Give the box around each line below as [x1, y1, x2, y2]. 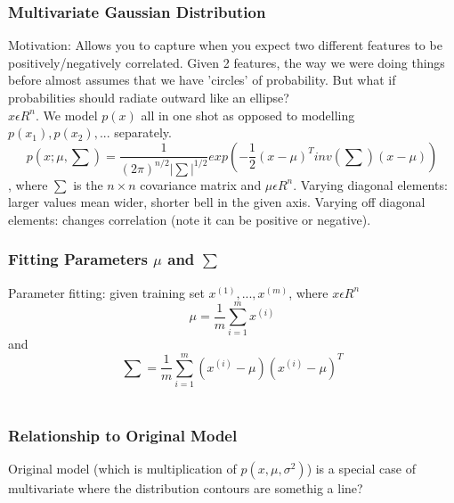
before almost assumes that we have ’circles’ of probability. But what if [8, 70, 396, 89]
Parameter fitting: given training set [8, 283, 205, 301]
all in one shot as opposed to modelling [141, 105, 355, 124]
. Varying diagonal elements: [293, 175, 448, 194]
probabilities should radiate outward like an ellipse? [8, 88, 289, 106]
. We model [36, 105, 98, 124]
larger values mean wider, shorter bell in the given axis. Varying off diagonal [8, 193, 426, 211]
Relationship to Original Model [8, 424, 238, 446]
